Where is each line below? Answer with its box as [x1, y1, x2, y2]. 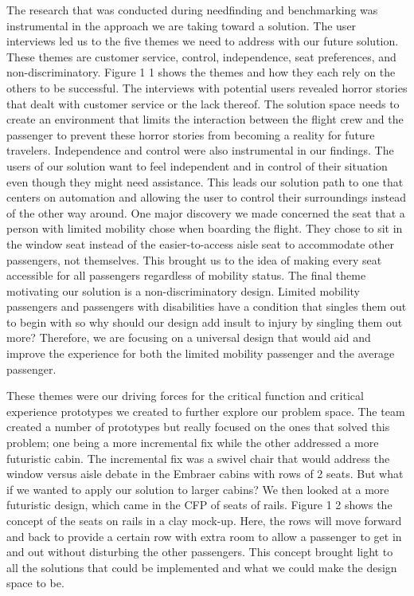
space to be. [6, 574, 64, 591]
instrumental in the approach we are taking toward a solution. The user [6, 17, 357, 33]
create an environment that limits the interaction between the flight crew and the [6, 111, 404, 127]
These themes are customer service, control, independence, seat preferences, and [6, 48, 396, 65]
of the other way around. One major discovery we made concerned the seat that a [6, 204, 405, 221]
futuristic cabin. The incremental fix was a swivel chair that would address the [6, 449, 390, 466]
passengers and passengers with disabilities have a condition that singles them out [6, 298, 407, 315]
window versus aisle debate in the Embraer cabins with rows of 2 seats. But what [6, 465, 404, 482]
